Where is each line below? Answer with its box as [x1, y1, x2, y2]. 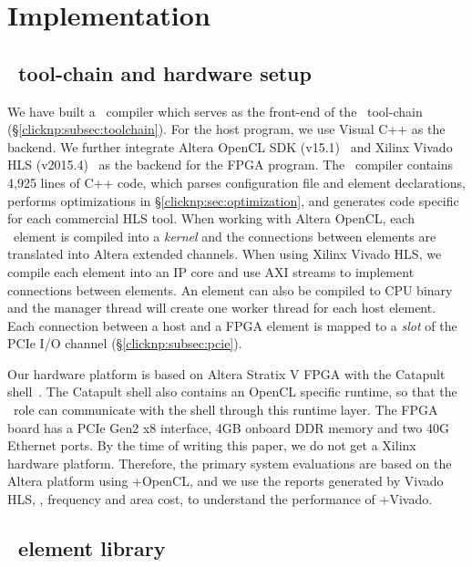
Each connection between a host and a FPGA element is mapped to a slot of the [7, 315, 457, 335]
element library [18, 534, 166, 562]
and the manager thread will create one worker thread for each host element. [7, 298, 436, 317]
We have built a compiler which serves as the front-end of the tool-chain [7, 101, 423, 120]
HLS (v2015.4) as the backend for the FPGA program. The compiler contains [7, 155, 454, 174]
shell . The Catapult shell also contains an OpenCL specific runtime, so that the [7, 382, 457, 401]
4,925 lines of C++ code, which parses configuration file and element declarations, [7, 172, 466, 191]
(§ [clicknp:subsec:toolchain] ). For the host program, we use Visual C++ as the [7, 119, 446, 139]
